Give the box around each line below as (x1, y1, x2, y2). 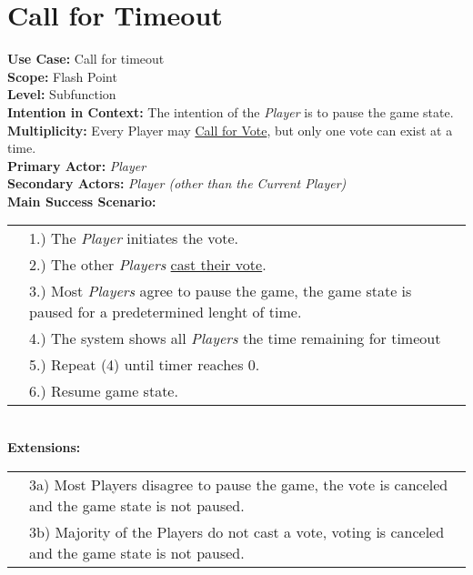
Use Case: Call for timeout (7, 49, 165, 68)
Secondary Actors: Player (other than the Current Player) (7, 174, 347, 193)
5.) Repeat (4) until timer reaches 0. (29, 354, 260, 376)
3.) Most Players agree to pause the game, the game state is (29, 280, 412, 302)
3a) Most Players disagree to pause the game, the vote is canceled (29, 473, 448, 495)
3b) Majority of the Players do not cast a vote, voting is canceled (29, 520, 445, 542)
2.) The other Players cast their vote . (29, 254, 267, 276)
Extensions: (7, 438, 81, 457)
